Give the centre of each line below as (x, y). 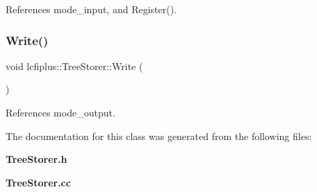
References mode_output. (60, 112)
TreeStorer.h (36, 159)
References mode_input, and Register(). (91, 9)
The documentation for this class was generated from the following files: (159, 136)
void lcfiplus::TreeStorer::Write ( (74, 66)
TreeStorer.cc (38, 182)
